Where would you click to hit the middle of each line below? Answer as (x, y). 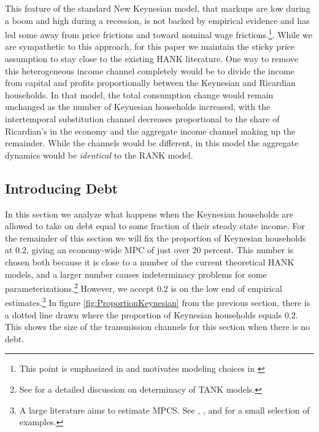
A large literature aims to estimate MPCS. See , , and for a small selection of (164, 410)
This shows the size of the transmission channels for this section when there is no (158, 327)
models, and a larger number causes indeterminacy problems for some (136, 274)
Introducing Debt (62, 188)
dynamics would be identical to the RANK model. (99, 155)
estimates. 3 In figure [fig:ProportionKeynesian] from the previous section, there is (158, 302)
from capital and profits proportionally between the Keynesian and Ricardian (150, 83)
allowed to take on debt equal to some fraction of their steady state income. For (155, 226)
